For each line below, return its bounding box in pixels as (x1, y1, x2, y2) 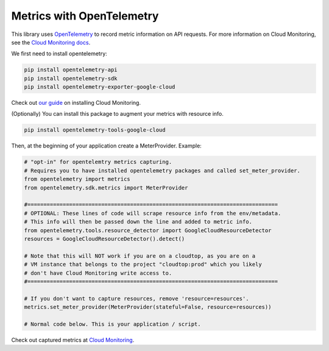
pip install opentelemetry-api (24, 66, 118, 73)
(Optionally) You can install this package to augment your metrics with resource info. (11, 110, 224, 118)
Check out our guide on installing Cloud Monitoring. (11, 99, 141, 107)
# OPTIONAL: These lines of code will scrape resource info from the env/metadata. (24, 210, 281, 216)
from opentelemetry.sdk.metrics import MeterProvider (24, 184, 188, 191)
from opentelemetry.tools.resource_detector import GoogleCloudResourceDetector (24, 227, 272, 234)
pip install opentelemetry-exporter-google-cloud (24, 83, 175, 91)
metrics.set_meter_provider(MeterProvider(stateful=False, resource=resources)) (24, 303, 272, 311)
